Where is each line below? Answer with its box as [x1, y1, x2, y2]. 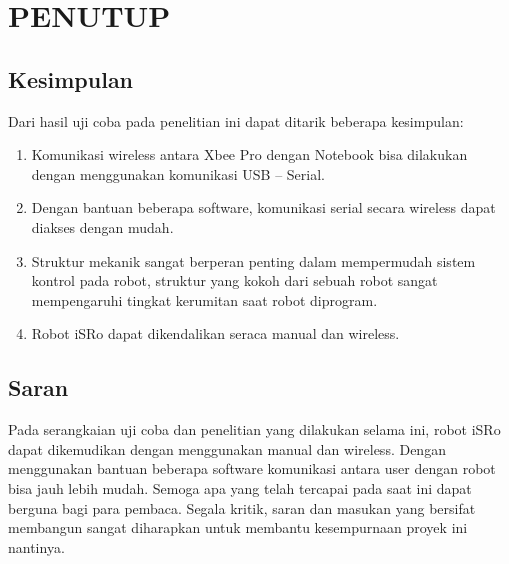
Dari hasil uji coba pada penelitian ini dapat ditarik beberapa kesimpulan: [8, 110, 464, 131]
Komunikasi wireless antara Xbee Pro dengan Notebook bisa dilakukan [31, 144, 468, 165]
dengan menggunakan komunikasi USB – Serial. [31, 163, 325, 184]
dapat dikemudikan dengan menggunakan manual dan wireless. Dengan [8, 438, 446, 459]
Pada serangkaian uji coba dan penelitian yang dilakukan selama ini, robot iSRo [8, 419, 501, 440]
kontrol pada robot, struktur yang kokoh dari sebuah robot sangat [31, 270, 438, 291]
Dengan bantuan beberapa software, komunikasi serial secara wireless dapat [31, 197, 496, 218]
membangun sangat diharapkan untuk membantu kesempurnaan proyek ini [8, 517, 468, 538]
